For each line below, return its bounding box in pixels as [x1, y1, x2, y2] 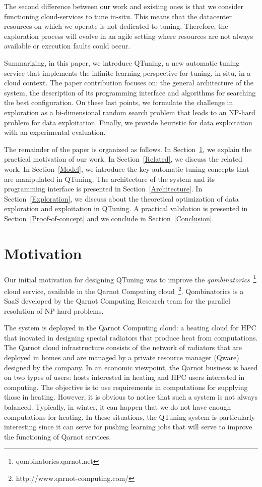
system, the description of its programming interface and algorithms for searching [4, 87, 256, 98]
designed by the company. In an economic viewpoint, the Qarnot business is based [4, 362, 258, 372]
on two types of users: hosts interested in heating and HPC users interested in [4, 372, 245, 382]
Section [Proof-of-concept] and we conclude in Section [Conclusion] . [4, 213, 214, 223]
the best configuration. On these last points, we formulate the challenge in [4, 97, 233, 108]
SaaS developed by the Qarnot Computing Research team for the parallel [4, 296, 230, 306]
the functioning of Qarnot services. [4, 431, 111, 442]
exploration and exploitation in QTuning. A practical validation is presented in [4, 203, 248, 214]
